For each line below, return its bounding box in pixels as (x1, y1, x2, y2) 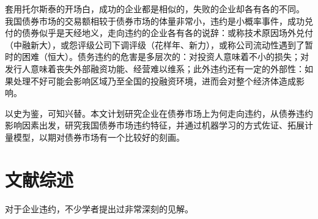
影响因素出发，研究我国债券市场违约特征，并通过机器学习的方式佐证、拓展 (5, 119, 305, 132)
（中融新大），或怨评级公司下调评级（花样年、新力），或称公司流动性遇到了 (5, 38, 305, 51)
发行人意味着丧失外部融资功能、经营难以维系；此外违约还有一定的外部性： (5, 62, 305, 75)
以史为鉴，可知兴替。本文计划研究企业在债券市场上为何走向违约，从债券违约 (5, 106, 313, 119)
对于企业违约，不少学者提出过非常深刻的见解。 (5, 202, 193, 215)
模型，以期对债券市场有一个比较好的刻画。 (13, 130, 185, 143)
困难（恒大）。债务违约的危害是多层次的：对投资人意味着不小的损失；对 (21, 50, 309, 63)
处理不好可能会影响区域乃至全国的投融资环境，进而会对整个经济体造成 (13, 74, 296, 87)
